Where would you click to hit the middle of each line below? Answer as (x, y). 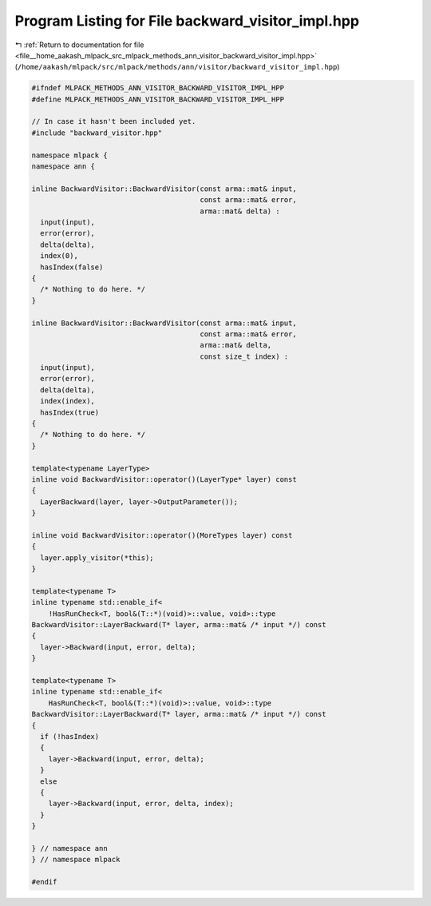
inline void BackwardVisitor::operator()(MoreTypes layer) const (162, 535)
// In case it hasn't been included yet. (114, 121)
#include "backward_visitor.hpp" (97, 133)
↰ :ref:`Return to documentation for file (79, 45)
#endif (44, 882)
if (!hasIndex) (70, 736)
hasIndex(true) (70, 412)
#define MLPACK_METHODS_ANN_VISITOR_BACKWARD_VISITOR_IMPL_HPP (158, 99)
